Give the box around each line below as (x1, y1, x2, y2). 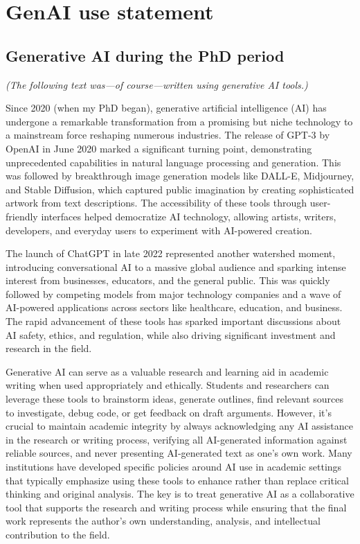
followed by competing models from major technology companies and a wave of (6, 286, 341, 301)
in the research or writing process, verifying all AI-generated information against (6, 432, 348, 446)
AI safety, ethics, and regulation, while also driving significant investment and (6, 327, 336, 342)
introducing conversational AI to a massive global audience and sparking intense (6, 259, 346, 274)
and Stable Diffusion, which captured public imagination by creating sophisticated (6, 182, 354, 196)
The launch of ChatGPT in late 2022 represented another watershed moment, (6, 246, 336, 261)
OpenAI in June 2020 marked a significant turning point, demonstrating (6, 141, 312, 155)
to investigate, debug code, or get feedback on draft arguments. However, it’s (6, 405, 332, 419)
